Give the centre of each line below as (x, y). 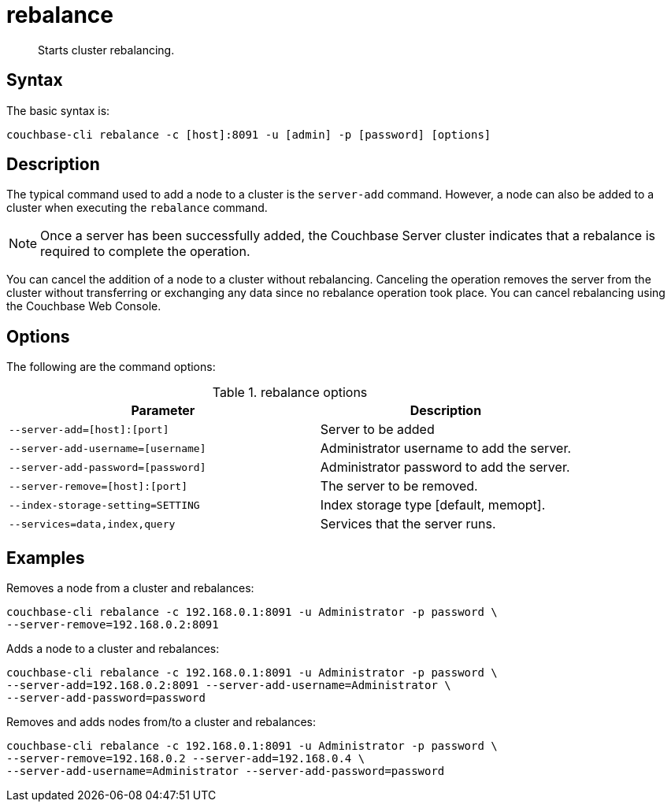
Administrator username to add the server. (446, 448)
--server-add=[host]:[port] (89, 429)
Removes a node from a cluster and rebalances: (130, 588)
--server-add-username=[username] (108, 448)
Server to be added (377, 430)
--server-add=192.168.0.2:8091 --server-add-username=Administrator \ (229, 686)
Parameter (163, 411)
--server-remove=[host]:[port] (98, 486)
